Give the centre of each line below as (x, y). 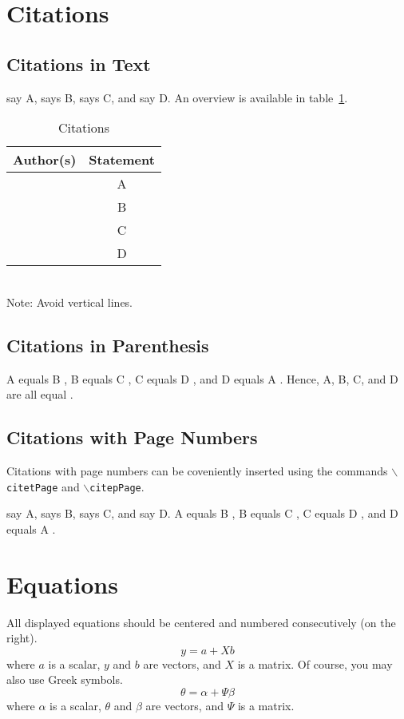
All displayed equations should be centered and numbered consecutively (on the (201, 622)
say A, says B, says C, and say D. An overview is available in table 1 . (177, 97)
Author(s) (45, 160)
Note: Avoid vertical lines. (70, 302)
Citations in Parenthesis (108, 345)
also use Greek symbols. (65, 679)
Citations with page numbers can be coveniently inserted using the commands (197, 470)
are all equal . (40, 394)
